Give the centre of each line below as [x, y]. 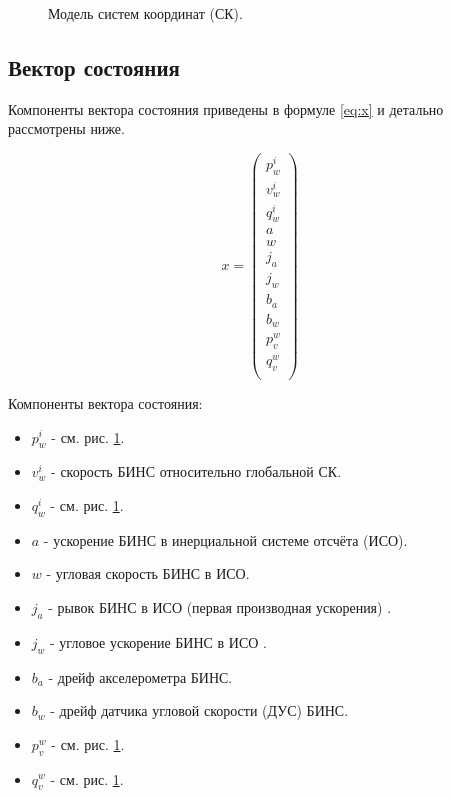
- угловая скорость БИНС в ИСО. [148, 573]
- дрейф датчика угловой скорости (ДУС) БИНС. [199, 710]
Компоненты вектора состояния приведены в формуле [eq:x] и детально [226, 108]
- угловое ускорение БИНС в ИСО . [158, 641]
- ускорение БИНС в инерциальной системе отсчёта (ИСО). [225, 539]
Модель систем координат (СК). [145, 13]
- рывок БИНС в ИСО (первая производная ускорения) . [220, 606]
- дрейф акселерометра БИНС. [140, 676]
